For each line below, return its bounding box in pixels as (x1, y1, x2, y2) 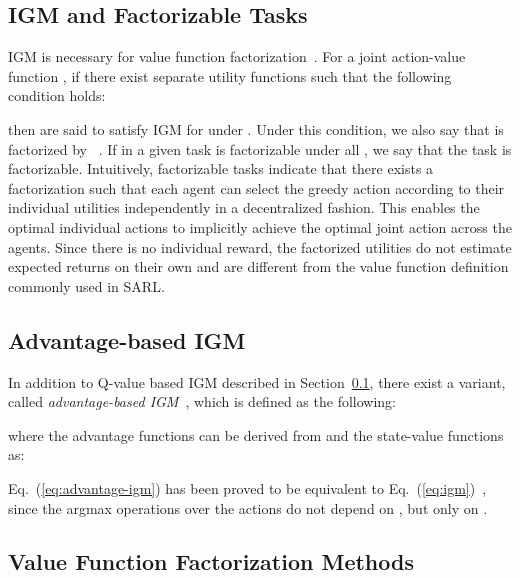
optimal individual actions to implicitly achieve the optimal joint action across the (8, 216, 512, 237)
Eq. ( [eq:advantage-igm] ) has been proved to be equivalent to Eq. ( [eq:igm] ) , (8, 477, 487, 498)
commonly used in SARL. (8, 275, 165, 296)
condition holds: (8, 85, 106, 106)
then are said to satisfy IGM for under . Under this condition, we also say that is (8, 118, 504, 139)
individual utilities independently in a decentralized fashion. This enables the (8, 197, 480, 218)
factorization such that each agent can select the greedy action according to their (8, 177, 505, 198)
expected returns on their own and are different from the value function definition (8, 256, 509, 277)
